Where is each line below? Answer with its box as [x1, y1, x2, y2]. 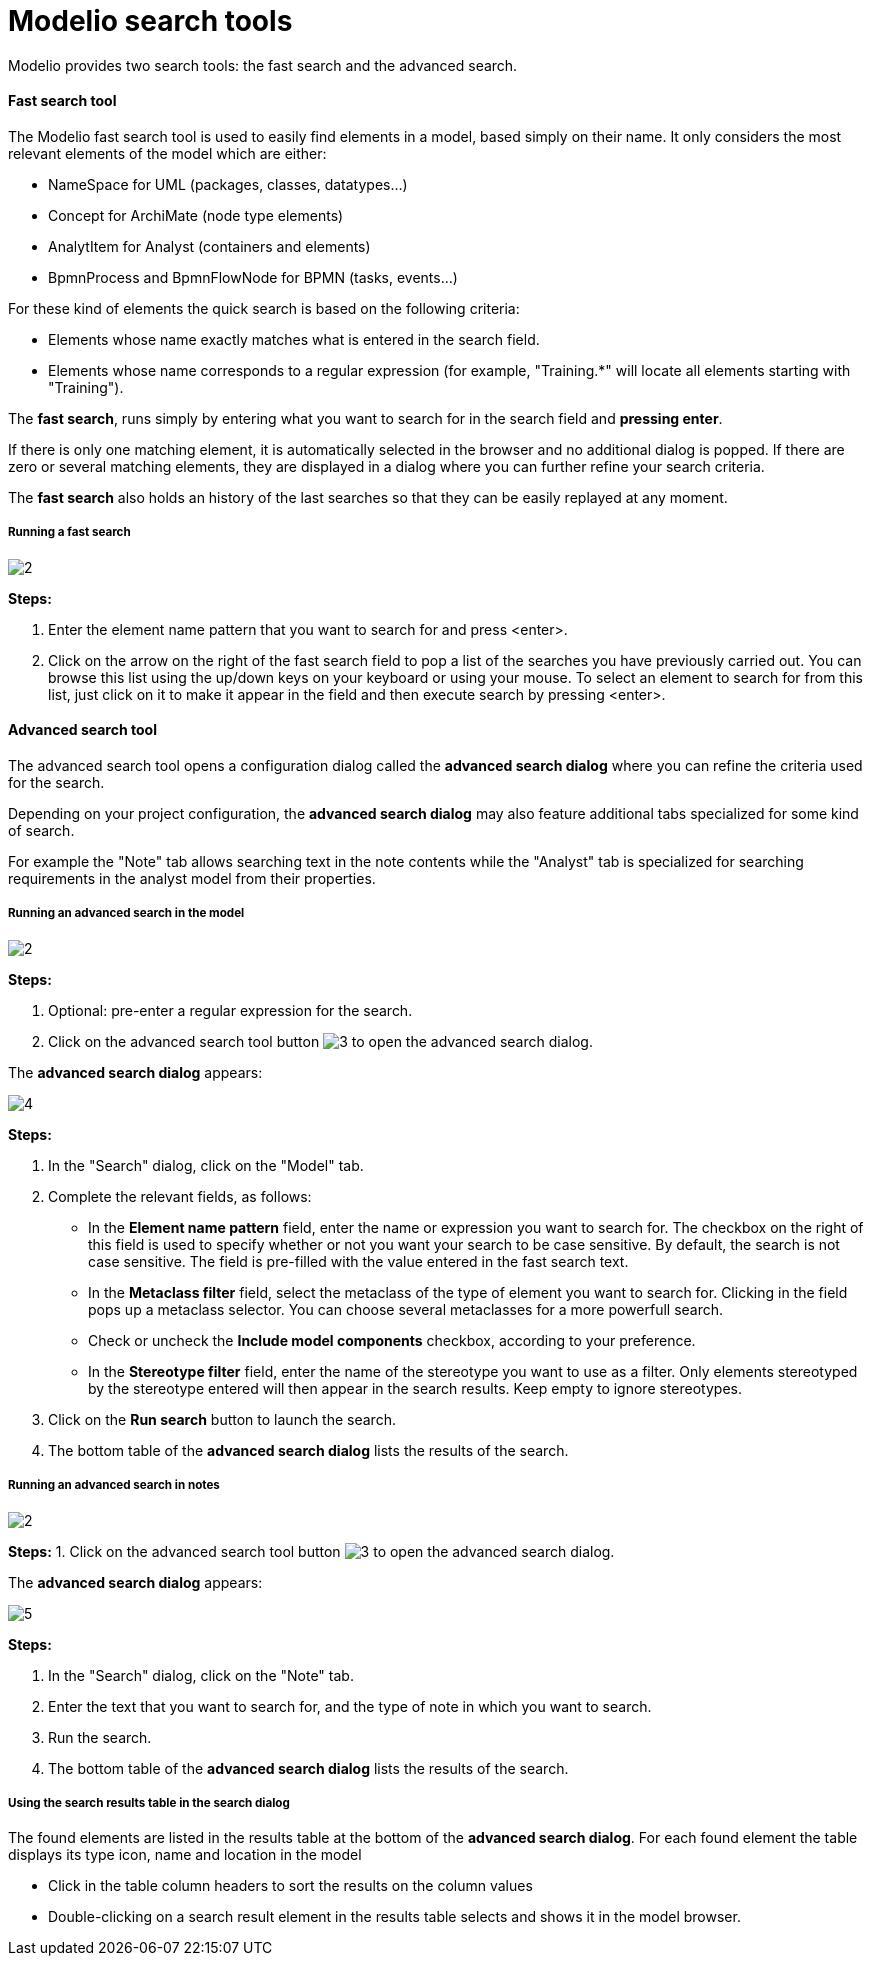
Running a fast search [8, 525, 131, 540]
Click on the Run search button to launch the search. [48, 1410, 396, 1428]
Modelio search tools [8, 4, 293, 38]
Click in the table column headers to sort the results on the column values [48, 1877, 533, 1895]
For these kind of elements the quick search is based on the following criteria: [8, 299, 520, 317]
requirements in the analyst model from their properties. [8, 869, 376, 887]
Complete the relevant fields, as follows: [48, 1187, 312, 1205]
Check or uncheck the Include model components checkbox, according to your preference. [88, 1331, 696, 1349]
